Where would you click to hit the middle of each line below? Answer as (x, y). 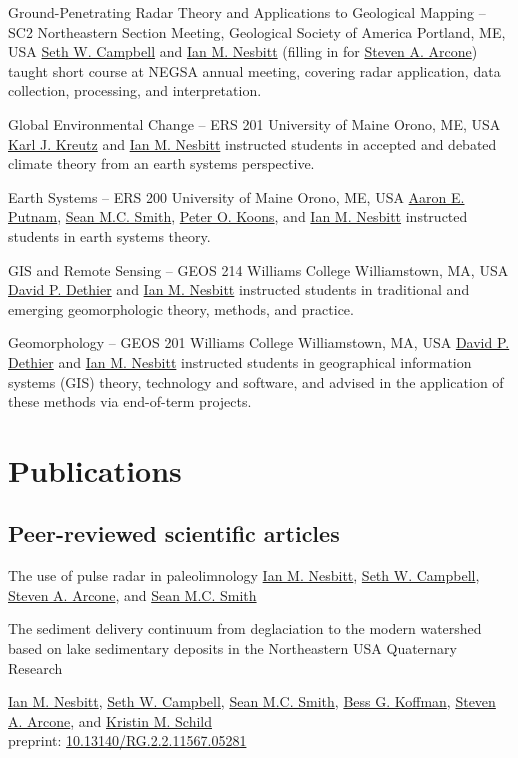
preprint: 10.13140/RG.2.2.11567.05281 (127, 740)
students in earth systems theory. (109, 235)
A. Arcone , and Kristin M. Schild (110, 720)
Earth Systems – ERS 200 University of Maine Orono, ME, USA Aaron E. (236, 196)
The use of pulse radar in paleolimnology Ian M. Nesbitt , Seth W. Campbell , (244, 575)
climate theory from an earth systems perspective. (161, 163)
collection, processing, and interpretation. (135, 90)
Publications (95, 469)
